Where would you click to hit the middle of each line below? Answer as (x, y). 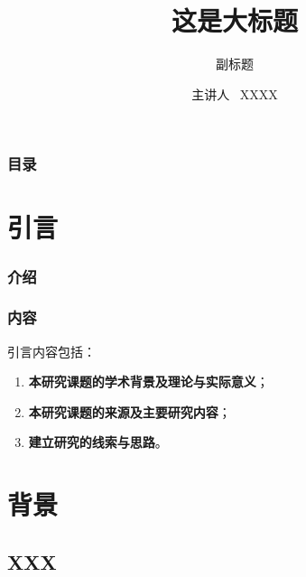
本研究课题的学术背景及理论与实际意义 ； (148, 382)
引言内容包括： (51, 351)
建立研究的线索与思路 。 (98, 442)
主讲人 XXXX (235, 93)
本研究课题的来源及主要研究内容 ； (130, 411)
